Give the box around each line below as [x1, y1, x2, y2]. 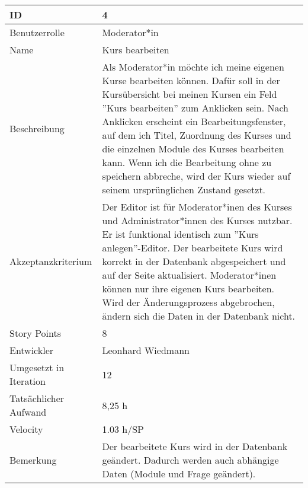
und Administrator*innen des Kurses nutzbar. [102, 213, 293, 227]
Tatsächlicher [9, 391, 65, 405]
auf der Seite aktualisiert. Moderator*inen [102, 268, 277, 282]
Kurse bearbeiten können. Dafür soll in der [102, 74, 280, 87]
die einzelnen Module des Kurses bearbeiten [102, 142, 284, 155]
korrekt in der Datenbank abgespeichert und [102, 254, 286, 268]
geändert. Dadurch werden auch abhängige [102, 453, 279, 467]
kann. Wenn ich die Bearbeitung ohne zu [102, 155, 272, 169]
